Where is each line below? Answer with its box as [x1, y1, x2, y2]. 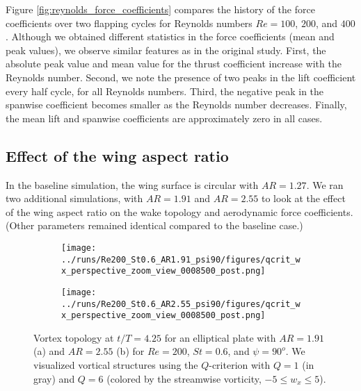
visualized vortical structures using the [33, 358, 198, 372]
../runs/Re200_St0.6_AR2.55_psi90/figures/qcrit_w [61, 299, 300, 309]
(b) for [116, 344, 145, 358]
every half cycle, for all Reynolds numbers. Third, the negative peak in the [6, 83, 324, 98]
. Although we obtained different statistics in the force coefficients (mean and [6, 29, 335, 44]
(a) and [33, 344, 65, 358]
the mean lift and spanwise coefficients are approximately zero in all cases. [6, 110, 323, 125]
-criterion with [209, 358, 271, 372]
